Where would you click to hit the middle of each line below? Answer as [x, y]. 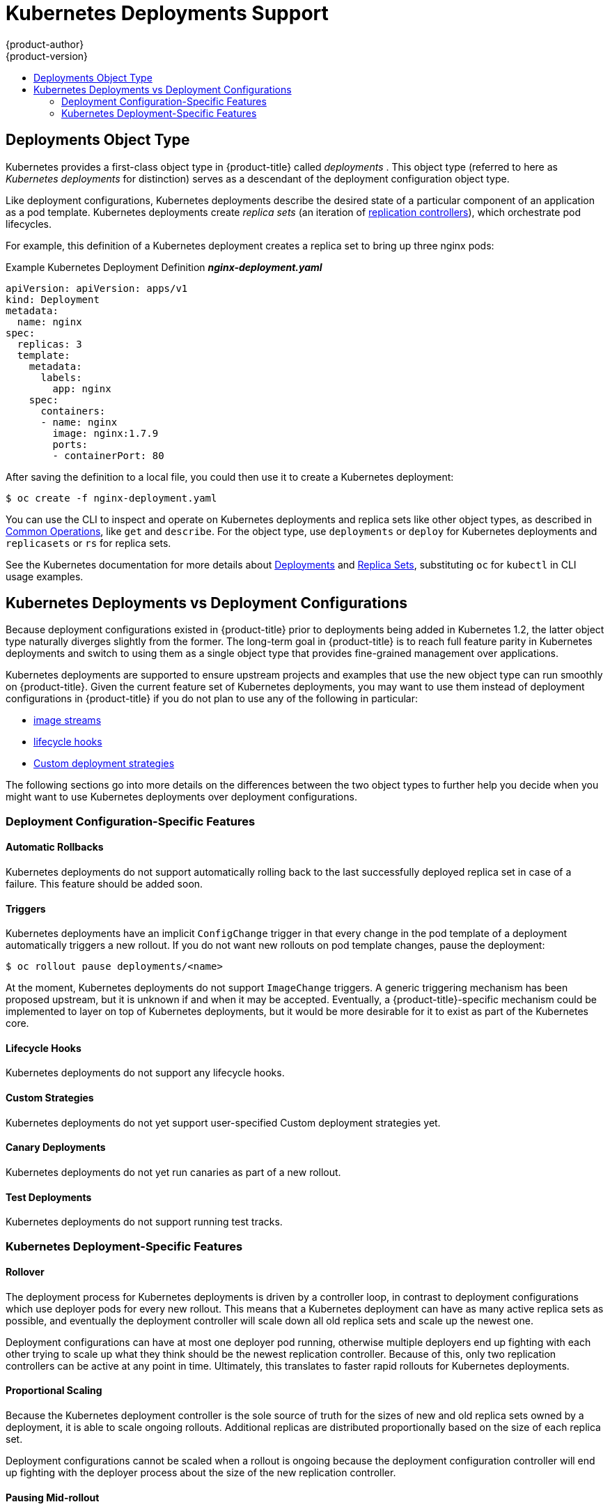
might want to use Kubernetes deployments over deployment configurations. [181, 797]
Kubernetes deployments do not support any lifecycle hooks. [145, 1073]
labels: [61, 377]
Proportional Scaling [54, 1391]
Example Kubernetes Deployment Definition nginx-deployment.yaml [164, 267]
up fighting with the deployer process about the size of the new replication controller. [201, 1472]
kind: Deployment [53, 299]
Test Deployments [49, 1197]
